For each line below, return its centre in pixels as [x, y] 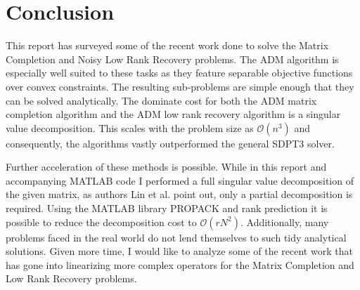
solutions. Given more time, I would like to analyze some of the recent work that [179, 251]
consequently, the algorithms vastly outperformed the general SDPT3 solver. [170, 143]
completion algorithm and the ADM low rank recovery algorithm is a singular [173, 114]
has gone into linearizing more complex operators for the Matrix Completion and [180, 264]
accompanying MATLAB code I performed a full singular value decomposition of [180, 180]
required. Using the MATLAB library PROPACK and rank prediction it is [167, 208]
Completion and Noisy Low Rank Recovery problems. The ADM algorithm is [172, 59]
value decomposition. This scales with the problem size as [130, 127]
